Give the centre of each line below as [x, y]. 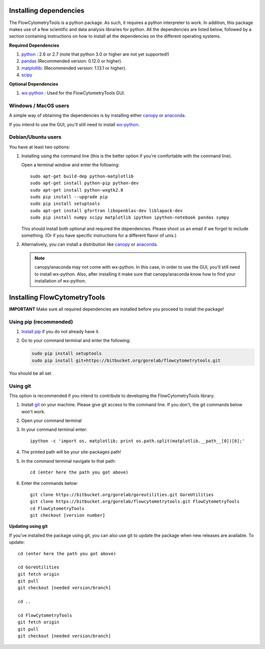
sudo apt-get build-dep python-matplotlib [82, 176]
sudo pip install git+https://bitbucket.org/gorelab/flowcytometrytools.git [126, 360]
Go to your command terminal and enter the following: [76, 340]
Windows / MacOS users [39, 106]
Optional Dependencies [34, 84]
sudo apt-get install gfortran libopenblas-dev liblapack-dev [106, 211]
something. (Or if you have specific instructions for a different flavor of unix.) [99, 235]
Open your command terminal [52, 421]
